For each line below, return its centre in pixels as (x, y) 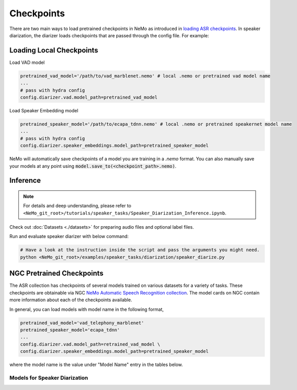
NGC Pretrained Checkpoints (56, 273)
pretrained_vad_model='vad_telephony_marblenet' (82, 323)
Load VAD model (27, 62)
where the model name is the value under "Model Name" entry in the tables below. (96, 364)
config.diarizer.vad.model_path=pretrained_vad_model (89, 97)
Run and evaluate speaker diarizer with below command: (69, 236)
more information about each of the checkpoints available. (71, 300)
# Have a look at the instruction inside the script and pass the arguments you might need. (140, 250)
